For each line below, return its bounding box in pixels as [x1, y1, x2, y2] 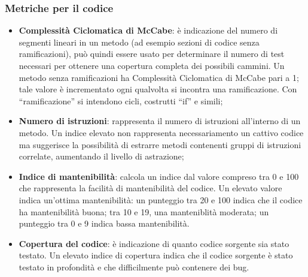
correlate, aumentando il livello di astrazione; [19, 150, 184, 162]
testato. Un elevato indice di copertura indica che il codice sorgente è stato [19, 249, 293, 261]
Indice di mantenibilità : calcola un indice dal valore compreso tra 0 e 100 [19, 170, 299, 182]
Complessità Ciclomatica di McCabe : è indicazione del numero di [19, 24, 278, 37]
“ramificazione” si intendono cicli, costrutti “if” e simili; [19, 94, 223, 107]
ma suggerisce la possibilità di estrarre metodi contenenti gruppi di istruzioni [19, 138, 301, 150]
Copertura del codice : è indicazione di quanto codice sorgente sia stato [19, 237, 289, 249]
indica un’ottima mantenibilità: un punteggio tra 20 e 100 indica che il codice [19, 193, 303, 206]
